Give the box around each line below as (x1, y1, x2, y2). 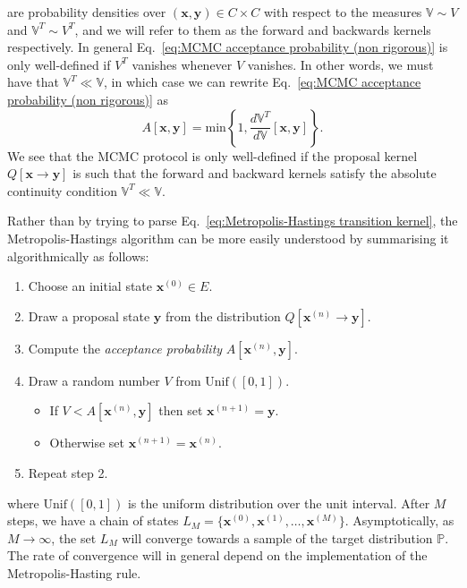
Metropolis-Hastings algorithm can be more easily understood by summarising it (7, 228, 449, 247)
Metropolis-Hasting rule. (7, 563, 141, 582)
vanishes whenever (132, 55, 233, 73)
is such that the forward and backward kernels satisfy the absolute (72, 164, 437, 183)
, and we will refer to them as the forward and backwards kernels (74, 20, 431, 38)
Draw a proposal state (28, 306, 150, 325)
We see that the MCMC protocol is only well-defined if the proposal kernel (7, 146, 418, 165)
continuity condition (7, 181, 117, 200)
